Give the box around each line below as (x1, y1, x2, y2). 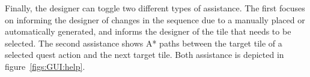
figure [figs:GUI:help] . (5, 60, 85, 72)
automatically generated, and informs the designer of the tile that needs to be (5, 25, 291, 38)
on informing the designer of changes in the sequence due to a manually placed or (5, 13, 305, 26)
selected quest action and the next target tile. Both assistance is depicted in (5, 48, 284, 61)
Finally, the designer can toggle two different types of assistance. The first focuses (5, 2, 305, 14)
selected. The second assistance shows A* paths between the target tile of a (5, 36, 282, 49)
